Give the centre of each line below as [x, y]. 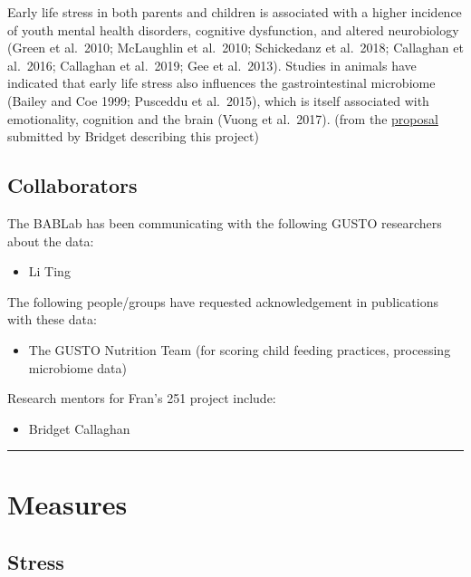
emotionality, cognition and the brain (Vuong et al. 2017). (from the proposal [223, 118]
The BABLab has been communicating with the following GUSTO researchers [225, 222]
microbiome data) [77, 367]
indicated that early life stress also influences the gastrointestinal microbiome [221, 83]
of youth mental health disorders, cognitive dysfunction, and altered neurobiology [233, 29]
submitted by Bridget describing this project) [133, 136]
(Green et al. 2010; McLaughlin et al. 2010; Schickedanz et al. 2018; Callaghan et [235, 48]
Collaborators [72, 185]
